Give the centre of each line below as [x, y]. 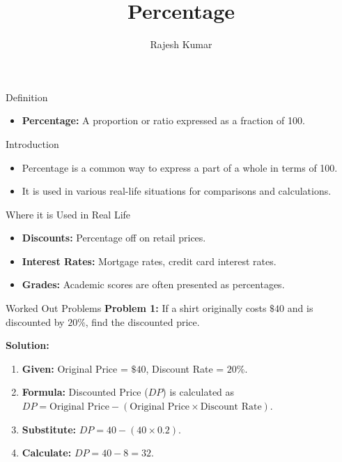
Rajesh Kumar [181, 44]
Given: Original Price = [75, 368]
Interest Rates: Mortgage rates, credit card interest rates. [149, 261]
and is [300, 308]
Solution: [28, 345]
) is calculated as [199, 392]
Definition [27, 97]
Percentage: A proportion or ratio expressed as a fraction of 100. [163, 120]
